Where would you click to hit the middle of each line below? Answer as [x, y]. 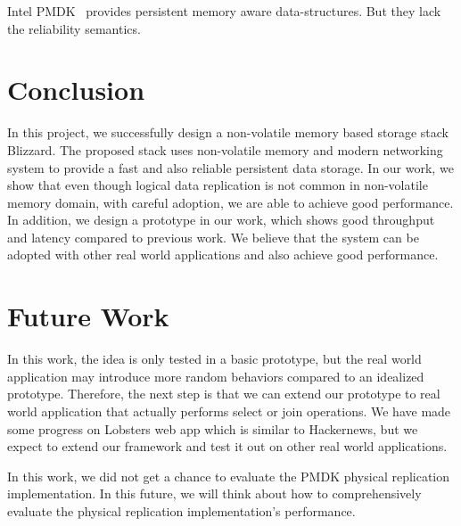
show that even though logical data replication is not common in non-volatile [218, 185]
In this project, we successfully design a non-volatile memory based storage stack [228, 132]
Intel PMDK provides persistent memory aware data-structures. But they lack [224, 11]
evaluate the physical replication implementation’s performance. [181, 510]
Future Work [88, 316]
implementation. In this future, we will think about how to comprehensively [214, 493]
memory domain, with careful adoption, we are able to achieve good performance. [230, 202]
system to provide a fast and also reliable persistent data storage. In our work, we [230, 167]
